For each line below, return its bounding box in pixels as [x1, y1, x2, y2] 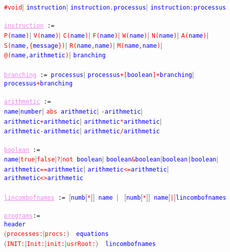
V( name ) [33, 32, 59, 39]
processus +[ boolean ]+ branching [88, 71, 192, 79]
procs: [44, 230, 66, 238]
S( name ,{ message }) [4, 42, 65, 49]
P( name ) [4, 32, 30, 39]
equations [76, 230, 109, 238]
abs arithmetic [46, 108, 97, 116]
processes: [7, 230, 43, 238]
